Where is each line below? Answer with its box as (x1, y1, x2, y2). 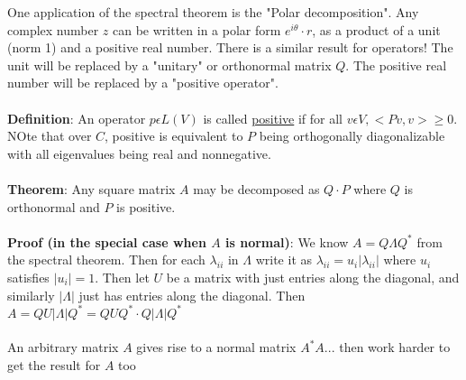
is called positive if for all (203, 108, 343, 127)
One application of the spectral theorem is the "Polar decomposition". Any (7, 3, 419, 21)
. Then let (95, 267, 150, 286)
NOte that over (7, 126, 92, 145)
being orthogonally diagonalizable (259, 126, 445, 145)
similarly (7, 285, 55, 304)
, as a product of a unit (312, 20, 441, 39)
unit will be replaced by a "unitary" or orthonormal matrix (7, 55, 332, 74)
